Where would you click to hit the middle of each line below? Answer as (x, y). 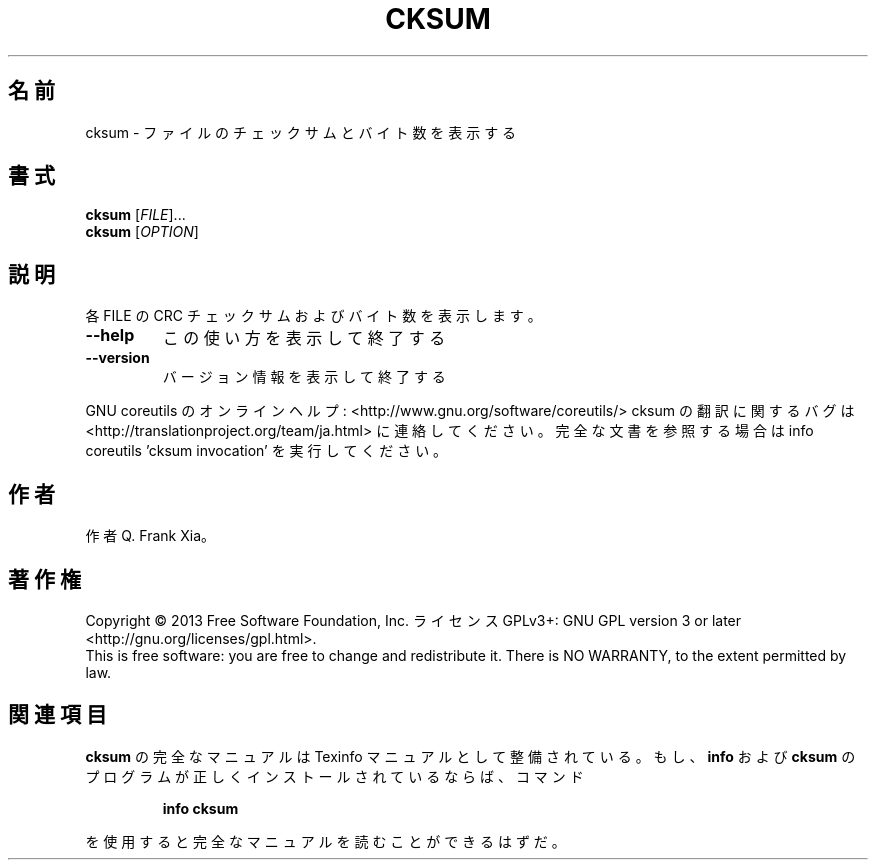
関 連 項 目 (57, 715)
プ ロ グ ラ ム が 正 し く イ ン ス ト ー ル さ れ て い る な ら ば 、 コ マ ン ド (334, 776)
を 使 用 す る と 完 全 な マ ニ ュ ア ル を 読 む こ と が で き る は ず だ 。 (325, 841)
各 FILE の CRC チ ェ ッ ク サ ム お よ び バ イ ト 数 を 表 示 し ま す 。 (313, 316)
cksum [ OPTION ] (142, 232)
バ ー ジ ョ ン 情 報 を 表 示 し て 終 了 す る (304, 377)
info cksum (200, 808)
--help (110, 335)
